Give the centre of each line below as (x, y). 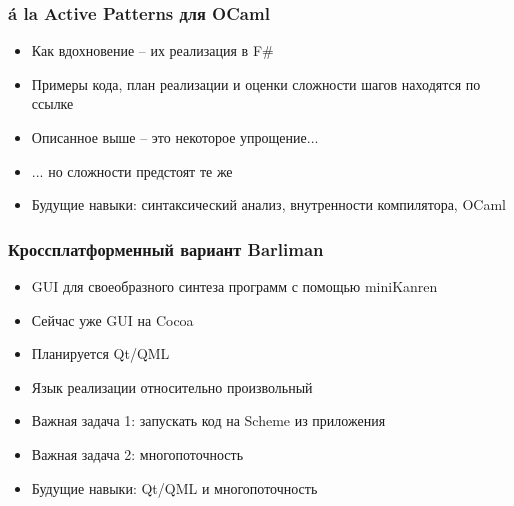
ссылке (52, 103)
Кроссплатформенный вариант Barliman (166, 248)
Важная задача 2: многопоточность (137, 453)
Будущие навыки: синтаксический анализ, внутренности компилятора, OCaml (268, 204)
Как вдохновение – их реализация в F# (152, 50)
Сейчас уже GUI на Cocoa (112, 319)
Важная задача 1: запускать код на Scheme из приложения (208, 420)
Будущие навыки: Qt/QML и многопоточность (174, 487)
